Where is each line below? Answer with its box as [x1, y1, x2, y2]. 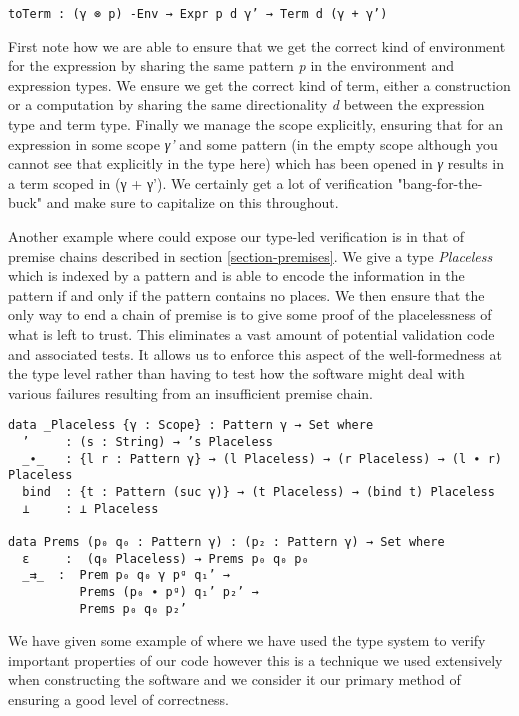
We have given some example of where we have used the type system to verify [8, 630, 486, 651]
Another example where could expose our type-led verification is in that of [8, 226, 465, 246]
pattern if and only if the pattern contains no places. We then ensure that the [8, 284, 485, 305]
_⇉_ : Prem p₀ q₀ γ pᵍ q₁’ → [22, 568, 230, 583]
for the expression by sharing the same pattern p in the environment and [8, 55, 454, 76]
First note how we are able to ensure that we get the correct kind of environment [8, 35, 506, 56]
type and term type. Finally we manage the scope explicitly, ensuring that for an [8, 114, 504, 135]
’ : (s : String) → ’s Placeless [22, 435, 273, 449]
